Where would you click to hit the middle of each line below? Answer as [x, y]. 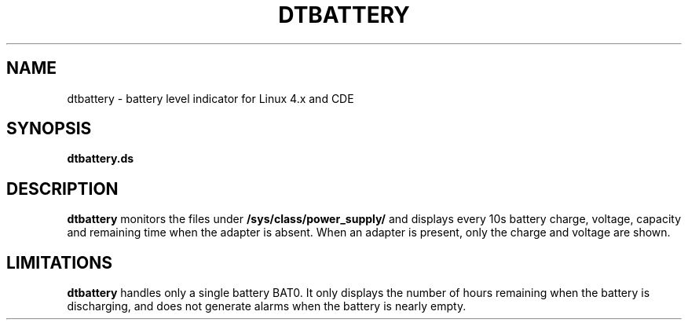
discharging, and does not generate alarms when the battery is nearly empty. [267, 306]
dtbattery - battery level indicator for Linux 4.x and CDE [210, 98]
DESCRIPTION [62, 189]
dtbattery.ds [101, 159]
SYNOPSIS [49, 129]
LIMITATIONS [60, 262]
